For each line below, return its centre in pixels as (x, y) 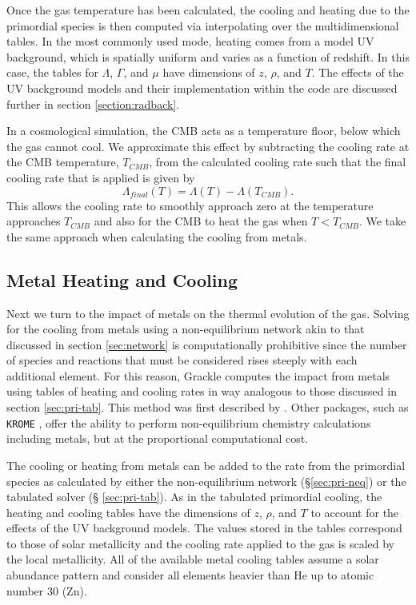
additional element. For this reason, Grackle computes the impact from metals (198, 375)
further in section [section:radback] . (93, 103)
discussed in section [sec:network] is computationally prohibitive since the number (207, 344)
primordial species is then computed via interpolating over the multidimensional (203, 25)
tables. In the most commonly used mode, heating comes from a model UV (190, 41)
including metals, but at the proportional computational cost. (158, 438)
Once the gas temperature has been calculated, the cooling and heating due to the (208, 10)
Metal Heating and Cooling (122, 279)
